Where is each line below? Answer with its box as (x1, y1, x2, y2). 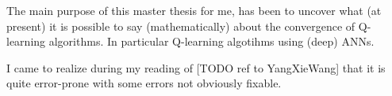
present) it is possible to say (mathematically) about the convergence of (6, 17, 355, 34)
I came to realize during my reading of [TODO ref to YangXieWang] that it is (6, 59, 386, 76)
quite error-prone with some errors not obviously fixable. (6, 75, 282, 91)
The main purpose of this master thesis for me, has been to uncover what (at (6, 2, 382, 18)
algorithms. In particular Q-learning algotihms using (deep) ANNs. (48, 33, 375, 50)
